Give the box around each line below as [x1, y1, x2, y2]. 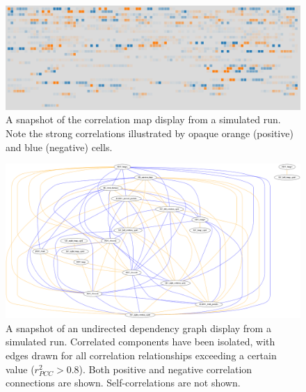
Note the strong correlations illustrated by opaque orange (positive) [6, 126, 293, 141]
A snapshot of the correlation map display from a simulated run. [6, 112, 281, 127]
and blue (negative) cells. [6, 139, 113, 154]
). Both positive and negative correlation [79, 361, 252, 376]
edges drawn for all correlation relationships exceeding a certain [6, 347, 277, 362]
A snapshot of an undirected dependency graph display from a [6, 320, 271, 335]
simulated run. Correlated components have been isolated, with [6, 334, 275, 349]
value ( [6, 361, 35, 376]
